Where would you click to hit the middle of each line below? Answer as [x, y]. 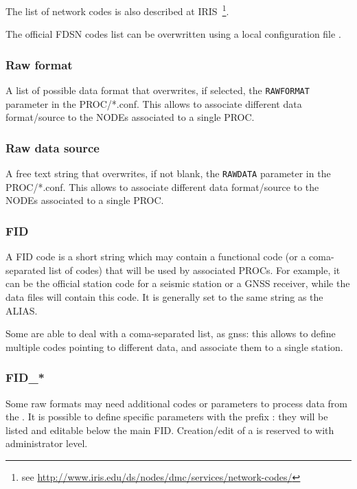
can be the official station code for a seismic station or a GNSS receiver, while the [178, 283]
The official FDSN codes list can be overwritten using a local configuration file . [173, 34]
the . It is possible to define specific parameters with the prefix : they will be [167, 417]
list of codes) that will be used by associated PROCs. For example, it [195, 270]
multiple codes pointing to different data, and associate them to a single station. [174, 346]
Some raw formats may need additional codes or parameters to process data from [177, 403]
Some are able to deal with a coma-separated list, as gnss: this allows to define [171, 333]
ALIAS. [22, 310]
